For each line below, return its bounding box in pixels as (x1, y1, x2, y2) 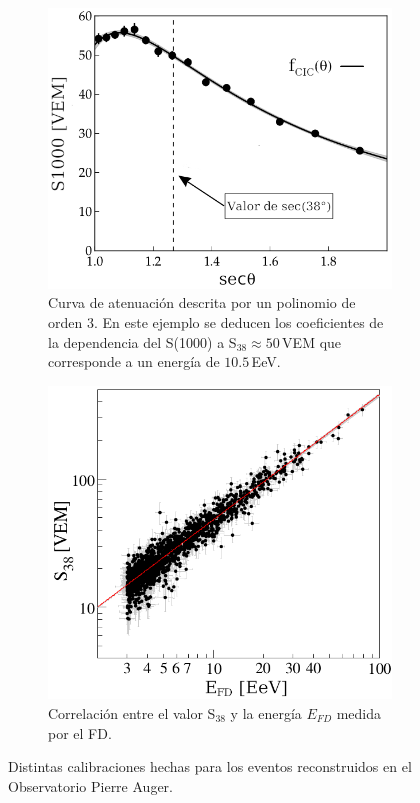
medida (336, 703, 382, 724)
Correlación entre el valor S (48, 703, 216, 724)
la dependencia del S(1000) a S (48, 331, 237, 352)
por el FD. (48, 722, 112, 743)
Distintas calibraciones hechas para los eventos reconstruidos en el (8, 756, 412, 777)
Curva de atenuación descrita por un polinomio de (48, 292, 356, 313)
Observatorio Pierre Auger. (8, 775, 173, 796)
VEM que (282, 331, 342, 352)
